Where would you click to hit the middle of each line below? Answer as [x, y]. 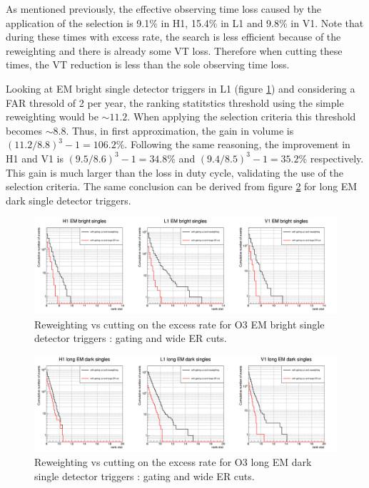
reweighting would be [52, 116]
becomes [24, 130]
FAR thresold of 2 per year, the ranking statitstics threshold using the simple [175, 102]
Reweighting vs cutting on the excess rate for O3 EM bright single [180, 324]
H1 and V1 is [35, 158]
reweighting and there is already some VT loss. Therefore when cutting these [174, 50]
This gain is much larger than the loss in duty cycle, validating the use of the [175, 172]
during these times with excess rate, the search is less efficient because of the [173, 37]
